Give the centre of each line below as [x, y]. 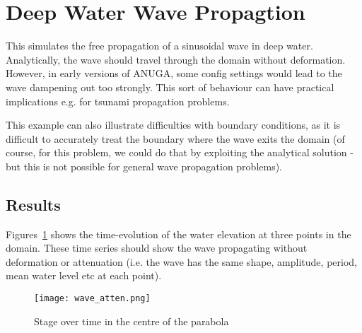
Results [33, 204]
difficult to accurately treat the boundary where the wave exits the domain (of [175, 138]
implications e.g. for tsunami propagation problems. [118, 101]
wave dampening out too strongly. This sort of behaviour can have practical [170, 87]
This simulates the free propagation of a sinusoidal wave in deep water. [159, 46]
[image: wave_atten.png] [92, 299]
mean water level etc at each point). [84, 275]
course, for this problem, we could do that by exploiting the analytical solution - [180, 152]
